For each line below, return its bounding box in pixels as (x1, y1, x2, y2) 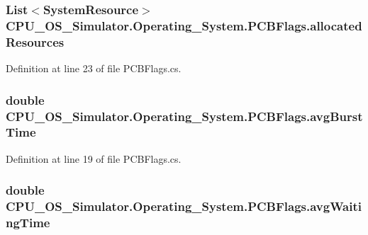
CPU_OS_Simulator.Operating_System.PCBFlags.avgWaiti (6, 197, 362, 215)
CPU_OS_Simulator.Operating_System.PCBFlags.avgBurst (6, 107, 363, 125)
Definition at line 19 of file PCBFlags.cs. (6, 151, 182, 166)
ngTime (6, 214, 50, 231)
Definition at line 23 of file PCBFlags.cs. (6, 61, 182, 76)
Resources (6, 33, 65, 50)
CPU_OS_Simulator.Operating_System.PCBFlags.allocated (6, 16, 362, 34)
